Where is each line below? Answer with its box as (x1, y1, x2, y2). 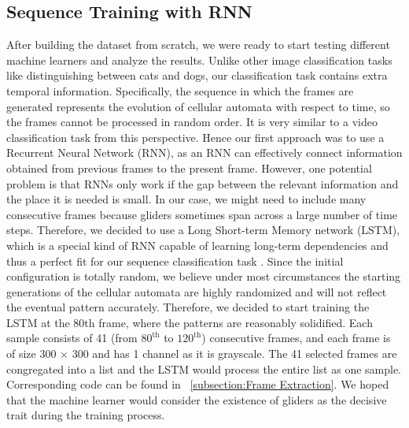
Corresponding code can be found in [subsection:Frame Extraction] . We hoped (6, 376, 389, 393)
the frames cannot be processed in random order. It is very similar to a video (6, 114, 378, 130)
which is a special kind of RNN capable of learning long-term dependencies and (6, 236, 389, 253)
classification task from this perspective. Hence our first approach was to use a (6, 128, 385, 145)
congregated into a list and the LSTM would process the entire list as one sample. (6, 360, 402, 377)
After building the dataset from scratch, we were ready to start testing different (6, 36, 390, 53)
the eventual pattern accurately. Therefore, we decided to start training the (6, 299, 370, 315)
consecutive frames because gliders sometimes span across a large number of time (6, 206, 398, 222)
